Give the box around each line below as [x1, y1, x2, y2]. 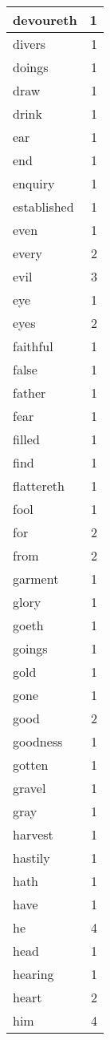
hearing [13, 965, 54, 983]
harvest [13, 825, 53, 844]
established [13, 197, 74, 216]
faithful [13, 337, 53, 355]
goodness [13, 732, 63, 751]
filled [13, 430, 40, 448]
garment [13, 569, 59, 588]
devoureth [13, 10, 77, 29]
